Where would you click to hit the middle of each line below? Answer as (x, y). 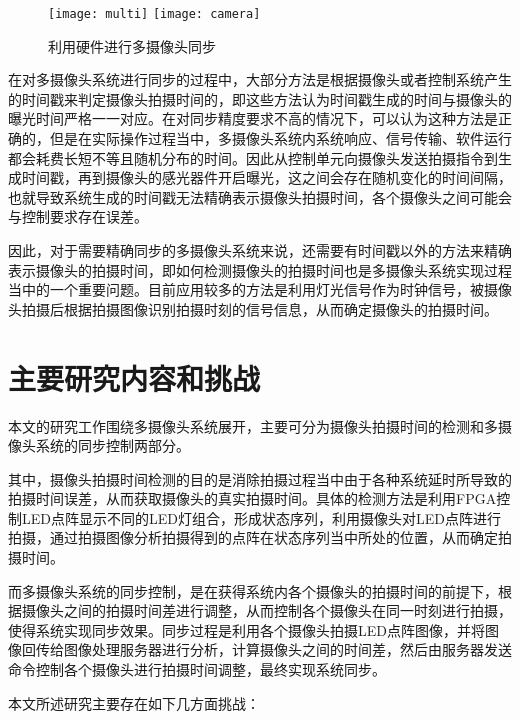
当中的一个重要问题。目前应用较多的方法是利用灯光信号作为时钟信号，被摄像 (260, 289)
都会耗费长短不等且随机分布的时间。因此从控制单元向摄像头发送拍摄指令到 (253, 157)
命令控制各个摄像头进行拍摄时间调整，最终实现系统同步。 (197, 669)
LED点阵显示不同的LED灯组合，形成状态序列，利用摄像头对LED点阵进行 (261, 517)
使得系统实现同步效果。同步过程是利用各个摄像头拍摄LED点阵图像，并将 (246, 629)
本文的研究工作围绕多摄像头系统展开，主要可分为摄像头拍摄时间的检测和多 (253, 425)
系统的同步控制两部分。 (112, 445)
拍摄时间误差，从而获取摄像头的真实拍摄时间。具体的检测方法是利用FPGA (252, 498)
